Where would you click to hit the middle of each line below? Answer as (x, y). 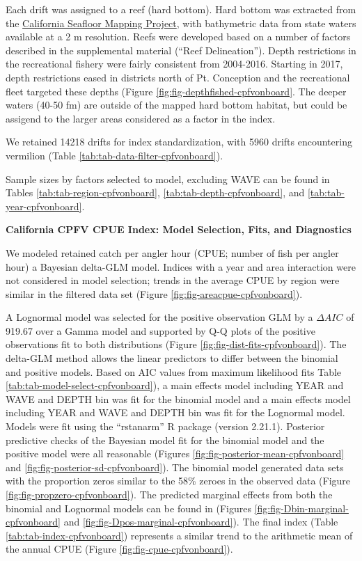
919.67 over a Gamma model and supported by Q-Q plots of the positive (160, 330)
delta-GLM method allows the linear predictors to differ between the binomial (172, 358)
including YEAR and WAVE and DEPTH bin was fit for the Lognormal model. (175, 412)
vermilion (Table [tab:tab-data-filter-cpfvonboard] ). (115, 155)
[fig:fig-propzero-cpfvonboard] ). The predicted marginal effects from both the (169, 494)
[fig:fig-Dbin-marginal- (301, 508)
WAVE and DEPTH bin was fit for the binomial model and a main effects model (178, 398)
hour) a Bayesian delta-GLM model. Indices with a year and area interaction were (181, 266)
